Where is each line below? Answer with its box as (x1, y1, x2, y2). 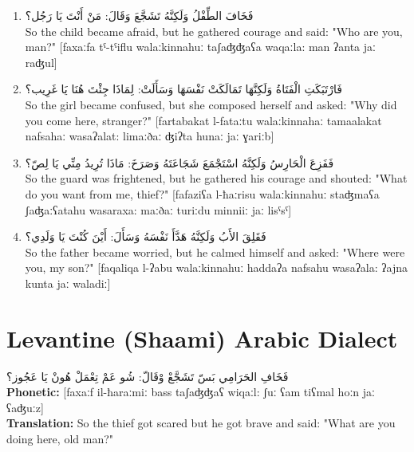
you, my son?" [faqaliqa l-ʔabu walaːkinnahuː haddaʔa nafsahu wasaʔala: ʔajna (25, 259, 408, 276)
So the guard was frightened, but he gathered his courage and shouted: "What (25, 170, 408, 187)
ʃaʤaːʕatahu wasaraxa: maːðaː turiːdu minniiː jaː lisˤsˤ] (25, 201, 292, 218)
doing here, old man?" (6, 430, 114, 446)
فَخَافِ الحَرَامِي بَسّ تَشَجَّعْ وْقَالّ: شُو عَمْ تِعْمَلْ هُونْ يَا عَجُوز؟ (6, 367, 289, 384)
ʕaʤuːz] (6, 399, 44, 415)
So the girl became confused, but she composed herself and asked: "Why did (25, 96, 397, 112)
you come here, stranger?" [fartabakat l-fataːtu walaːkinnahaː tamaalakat (25, 112, 382, 128)
